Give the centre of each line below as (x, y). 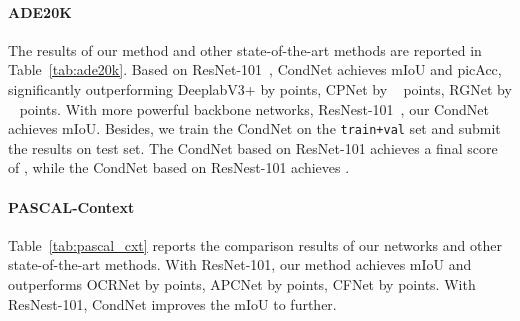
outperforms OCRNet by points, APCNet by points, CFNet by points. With (242, 284)
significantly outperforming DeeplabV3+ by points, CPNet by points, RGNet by (260, 88)
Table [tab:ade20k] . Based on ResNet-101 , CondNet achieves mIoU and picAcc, (255, 69)
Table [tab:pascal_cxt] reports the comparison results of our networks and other (255, 244)
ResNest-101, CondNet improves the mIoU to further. (172, 303)
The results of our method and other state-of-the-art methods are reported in (245, 49)
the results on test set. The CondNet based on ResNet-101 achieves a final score (253, 147)
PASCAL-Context (71, 206)
